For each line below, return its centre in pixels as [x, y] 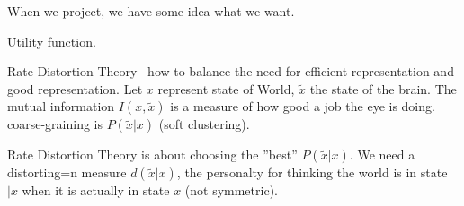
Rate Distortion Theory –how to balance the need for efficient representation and [231, 71]
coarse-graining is [55, 124]
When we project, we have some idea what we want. [151, 11]
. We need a [382, 154]
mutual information [61, 106]
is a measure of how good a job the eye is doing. [303, 106]
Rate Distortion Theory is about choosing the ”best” [152, 154]
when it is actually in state [96, 190]
